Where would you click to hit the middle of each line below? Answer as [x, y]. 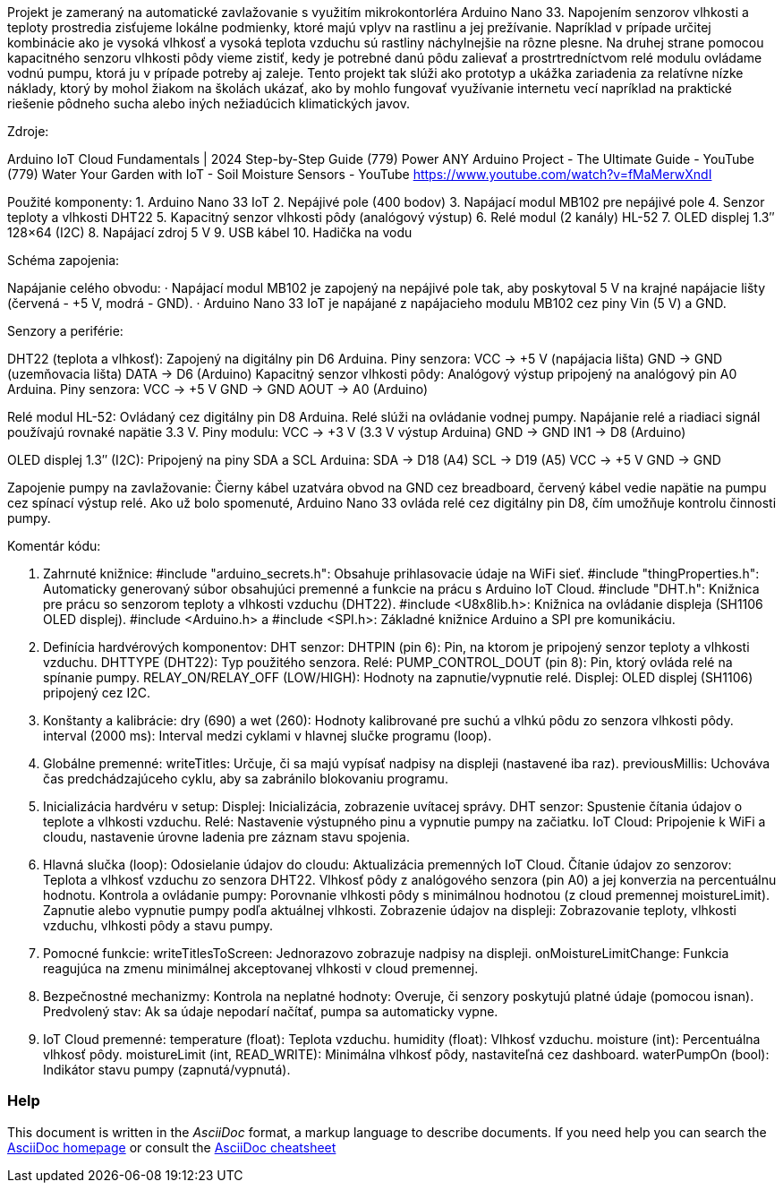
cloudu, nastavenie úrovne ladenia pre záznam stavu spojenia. [226, 837]
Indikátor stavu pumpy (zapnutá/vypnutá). [167, 1070]
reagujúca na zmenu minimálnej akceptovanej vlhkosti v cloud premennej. [261, 968]
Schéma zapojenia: [64, 260]
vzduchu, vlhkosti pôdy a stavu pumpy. [158, 925]
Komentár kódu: [54, 546]
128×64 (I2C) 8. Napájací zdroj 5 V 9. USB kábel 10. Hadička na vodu [210, 232]
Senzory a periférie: [65, 331]
